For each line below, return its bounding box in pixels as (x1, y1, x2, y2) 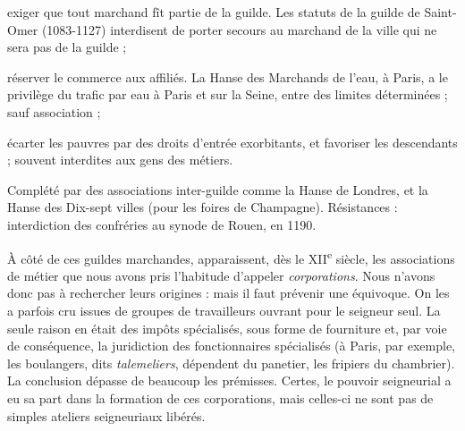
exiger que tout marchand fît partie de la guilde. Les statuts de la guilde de (7, 3, 420, 21)
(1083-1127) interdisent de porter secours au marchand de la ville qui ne (41, 20, 437, 38)
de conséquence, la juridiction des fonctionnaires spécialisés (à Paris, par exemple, (7, 336, 455, 355)
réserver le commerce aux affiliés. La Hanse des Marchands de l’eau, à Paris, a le (7, 67, 448, 86)
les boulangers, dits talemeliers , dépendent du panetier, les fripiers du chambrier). (7, 353, 455, 372)
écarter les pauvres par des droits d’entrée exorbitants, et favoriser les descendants (7, 132, 458, 151)
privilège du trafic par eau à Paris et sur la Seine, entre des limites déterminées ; (7, 85, 448, 104)
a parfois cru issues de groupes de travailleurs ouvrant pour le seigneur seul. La (7, 300, 441, 319)
